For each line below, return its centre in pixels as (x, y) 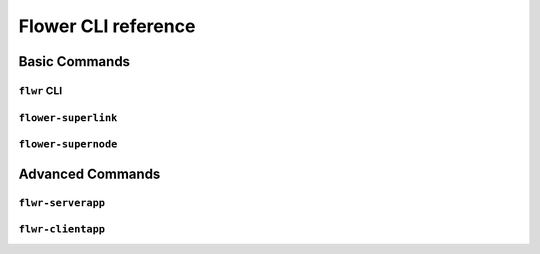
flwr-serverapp (61, 202)
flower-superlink (68, 117)
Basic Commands (74, 61)
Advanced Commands (89, 173)
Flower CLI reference (107, 26)
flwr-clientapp (61, 229)
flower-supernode (68, 144)
